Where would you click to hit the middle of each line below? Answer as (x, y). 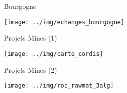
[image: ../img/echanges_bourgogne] (64, 22)
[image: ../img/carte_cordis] (54, 54)
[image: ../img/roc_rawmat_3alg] (59, 86)
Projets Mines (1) (31, 38)
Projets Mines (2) (31, 70)
